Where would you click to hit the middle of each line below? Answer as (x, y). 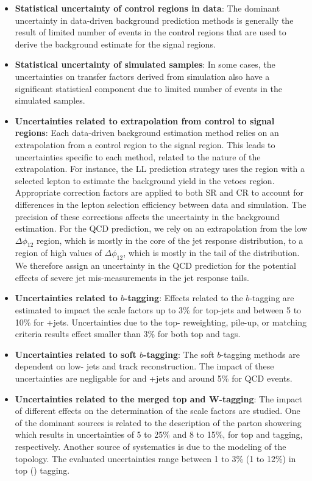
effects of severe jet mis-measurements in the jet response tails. (132, 277)
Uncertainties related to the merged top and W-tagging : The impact (158, 398)
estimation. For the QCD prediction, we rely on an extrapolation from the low (161, 228)
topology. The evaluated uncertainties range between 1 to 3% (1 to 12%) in (155, 458)
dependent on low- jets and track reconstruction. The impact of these (144, 366)
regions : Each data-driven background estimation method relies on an (147, 133)
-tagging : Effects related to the (184, 298)
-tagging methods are (260, 354)
